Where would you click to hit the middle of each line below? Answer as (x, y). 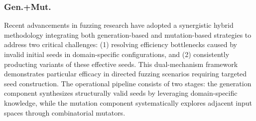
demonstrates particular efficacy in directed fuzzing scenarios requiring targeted (126, 74)
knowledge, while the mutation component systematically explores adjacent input (128, 102)
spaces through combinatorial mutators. (65, 112)
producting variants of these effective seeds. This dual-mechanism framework (121, 64)
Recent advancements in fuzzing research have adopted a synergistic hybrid (119, 25)
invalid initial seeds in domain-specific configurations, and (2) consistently (117, 54)
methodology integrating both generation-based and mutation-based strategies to (128, 34)
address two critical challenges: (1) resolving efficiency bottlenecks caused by (121, 44)
